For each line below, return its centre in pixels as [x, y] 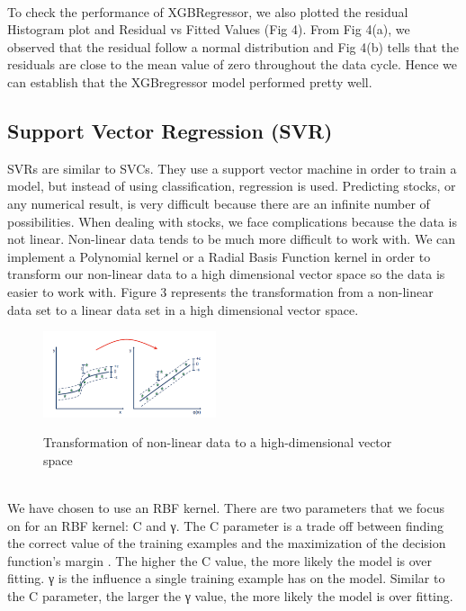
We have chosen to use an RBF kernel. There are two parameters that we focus [226, 507]
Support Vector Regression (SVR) [170, 130]
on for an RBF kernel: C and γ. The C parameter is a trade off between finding [225, 525]
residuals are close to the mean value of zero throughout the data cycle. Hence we [233, 64]
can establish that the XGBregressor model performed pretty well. [190, 81]
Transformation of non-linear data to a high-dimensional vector [218, 442]
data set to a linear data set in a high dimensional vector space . [183, 309]
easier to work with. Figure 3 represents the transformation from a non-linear [220, 291]
